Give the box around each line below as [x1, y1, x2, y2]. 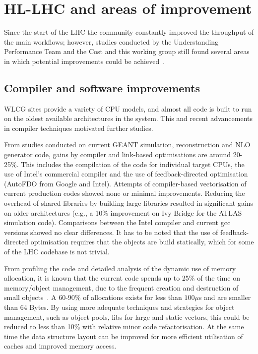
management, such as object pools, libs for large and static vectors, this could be [4, 311, 250, 322]
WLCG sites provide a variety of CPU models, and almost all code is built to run [4, 103, 252, 114]
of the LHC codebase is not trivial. [4, 246, 110, 257]
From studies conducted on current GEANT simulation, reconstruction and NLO [4, 139, 251, 150]
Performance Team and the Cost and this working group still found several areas [4, 46, 250, 57]
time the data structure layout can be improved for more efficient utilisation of [4, 331, 243, 341]
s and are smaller [198, 292, 251, 302]
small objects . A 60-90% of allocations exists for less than [4, 292, 182, 302]
